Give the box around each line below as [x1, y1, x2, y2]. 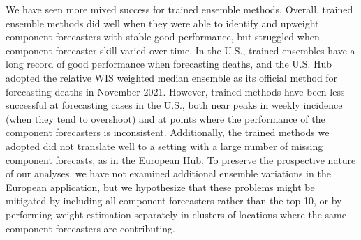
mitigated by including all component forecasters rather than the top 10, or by [6, 193, 342, 208]
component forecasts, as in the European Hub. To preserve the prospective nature [6, 152, 356, 167]
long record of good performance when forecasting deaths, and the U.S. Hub [6, 57, 332, 71]
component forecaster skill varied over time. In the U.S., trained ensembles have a [6, 43, 355, 57]
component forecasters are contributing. [6, 220, 175, 235]
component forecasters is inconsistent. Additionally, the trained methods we [6, 125, 330, 140]
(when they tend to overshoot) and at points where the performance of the [6, 111, 325, 126]
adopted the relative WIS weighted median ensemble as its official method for [6, 70, 338, 84]
